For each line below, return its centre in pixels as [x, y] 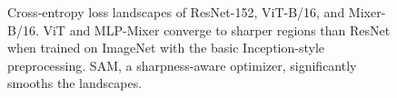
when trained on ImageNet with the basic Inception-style [166, 48]
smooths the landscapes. [75, 83]
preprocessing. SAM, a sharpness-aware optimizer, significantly [182, 65]
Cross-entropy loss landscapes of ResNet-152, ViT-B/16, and [176, 12]
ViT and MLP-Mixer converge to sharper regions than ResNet [217, 29]
